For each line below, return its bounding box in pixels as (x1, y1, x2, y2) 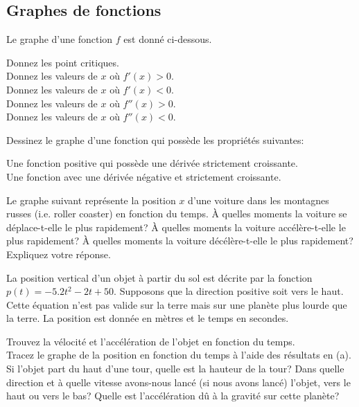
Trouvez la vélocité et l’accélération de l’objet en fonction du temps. (6, 334, 295, 348)
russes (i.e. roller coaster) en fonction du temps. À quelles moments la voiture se (6, 206, 347, 221)
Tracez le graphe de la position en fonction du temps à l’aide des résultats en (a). (6, 347, 351, 362)
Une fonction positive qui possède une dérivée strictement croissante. (6, 156, 298, 170)
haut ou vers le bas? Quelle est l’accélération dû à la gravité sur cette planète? (6, 388, 340, 403)
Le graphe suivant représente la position (6, 192, 176, 207)
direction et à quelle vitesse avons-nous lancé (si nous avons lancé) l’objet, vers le (6, 374, 351, 389)
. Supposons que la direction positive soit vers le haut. (114, 284, 344, 298)
